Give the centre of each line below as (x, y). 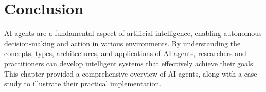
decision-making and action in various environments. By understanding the (122, 43)
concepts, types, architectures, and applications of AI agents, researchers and (125, 53)
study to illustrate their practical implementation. (83, 84)
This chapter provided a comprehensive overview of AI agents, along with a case (131, 73)
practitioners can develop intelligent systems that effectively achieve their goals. (130, 63)
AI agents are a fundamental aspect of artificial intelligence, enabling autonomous (133, 33)
